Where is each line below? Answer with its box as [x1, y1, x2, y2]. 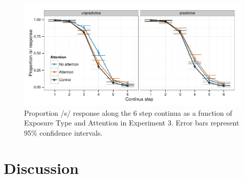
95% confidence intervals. [24, 127, 103, 138]
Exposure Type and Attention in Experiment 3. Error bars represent [24, 117, 239, 128]
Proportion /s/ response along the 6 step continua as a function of [24, 107, 232, 118]
